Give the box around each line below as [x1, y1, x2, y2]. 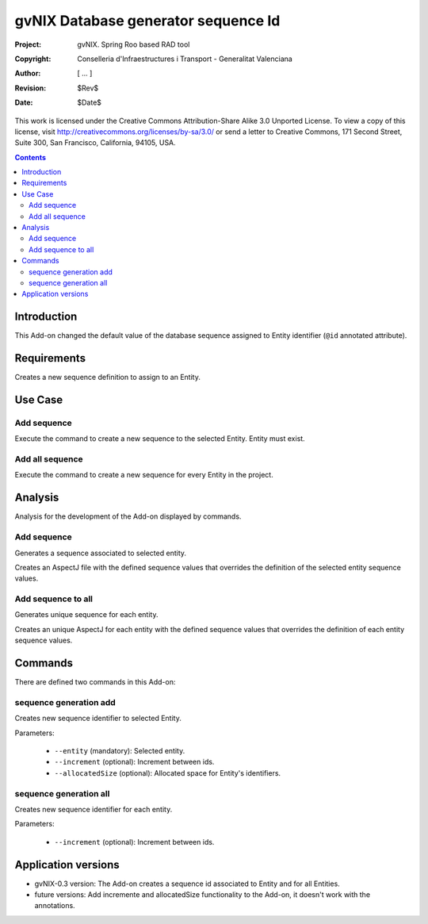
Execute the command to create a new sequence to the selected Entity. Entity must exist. [14, 434, 305, 443]
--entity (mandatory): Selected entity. [54, 746, 185, 756]
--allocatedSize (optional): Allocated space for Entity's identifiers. [54, 768, 281, 777]
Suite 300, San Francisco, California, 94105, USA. [14, 138, 176, 148]
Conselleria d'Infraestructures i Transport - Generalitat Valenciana [77, 54, 292, 63]
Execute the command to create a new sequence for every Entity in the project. [14, 470, 273, 480]
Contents [14, 152, 47, 162]
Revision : [14, 83, 47, 93]
